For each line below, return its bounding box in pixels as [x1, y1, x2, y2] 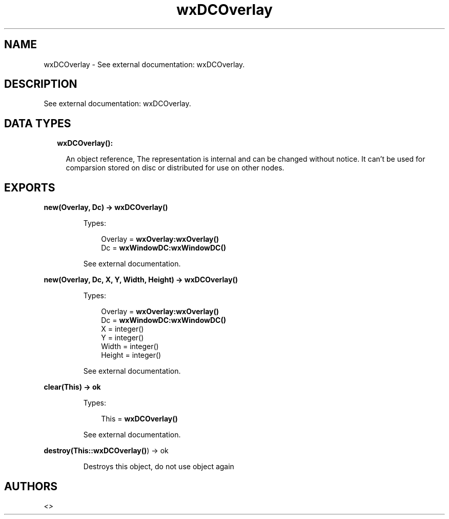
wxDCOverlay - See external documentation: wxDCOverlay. [44, 60, 245, 69]
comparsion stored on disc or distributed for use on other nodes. [66, 163, 284, 172]
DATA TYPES [4, 117, 71, 130]
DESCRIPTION [4, 78, 77, 91]
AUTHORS [4, 479, 58, 493]
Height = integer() [101, 351, 161, 360]
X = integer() [101, 324, 144, 334]
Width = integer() [101, 342, 159, 351]
